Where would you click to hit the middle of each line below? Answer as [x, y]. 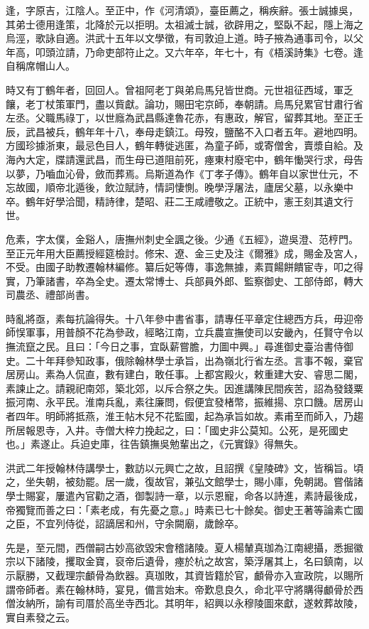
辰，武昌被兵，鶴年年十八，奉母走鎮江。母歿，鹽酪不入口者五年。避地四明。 [184, 131]
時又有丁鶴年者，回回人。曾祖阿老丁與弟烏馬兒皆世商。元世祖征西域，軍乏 [180, 89]
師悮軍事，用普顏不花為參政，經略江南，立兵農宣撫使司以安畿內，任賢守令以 [184, 332]
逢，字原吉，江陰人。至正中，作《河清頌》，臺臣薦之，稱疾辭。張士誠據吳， [182, 10]
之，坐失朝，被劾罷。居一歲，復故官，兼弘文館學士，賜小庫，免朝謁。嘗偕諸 [184, 482]
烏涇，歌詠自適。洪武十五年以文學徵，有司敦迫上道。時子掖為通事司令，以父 [184, 38]
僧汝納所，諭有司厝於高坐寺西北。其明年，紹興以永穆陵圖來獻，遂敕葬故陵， [184, 603]
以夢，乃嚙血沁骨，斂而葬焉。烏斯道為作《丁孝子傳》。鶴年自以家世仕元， [177, 173]
